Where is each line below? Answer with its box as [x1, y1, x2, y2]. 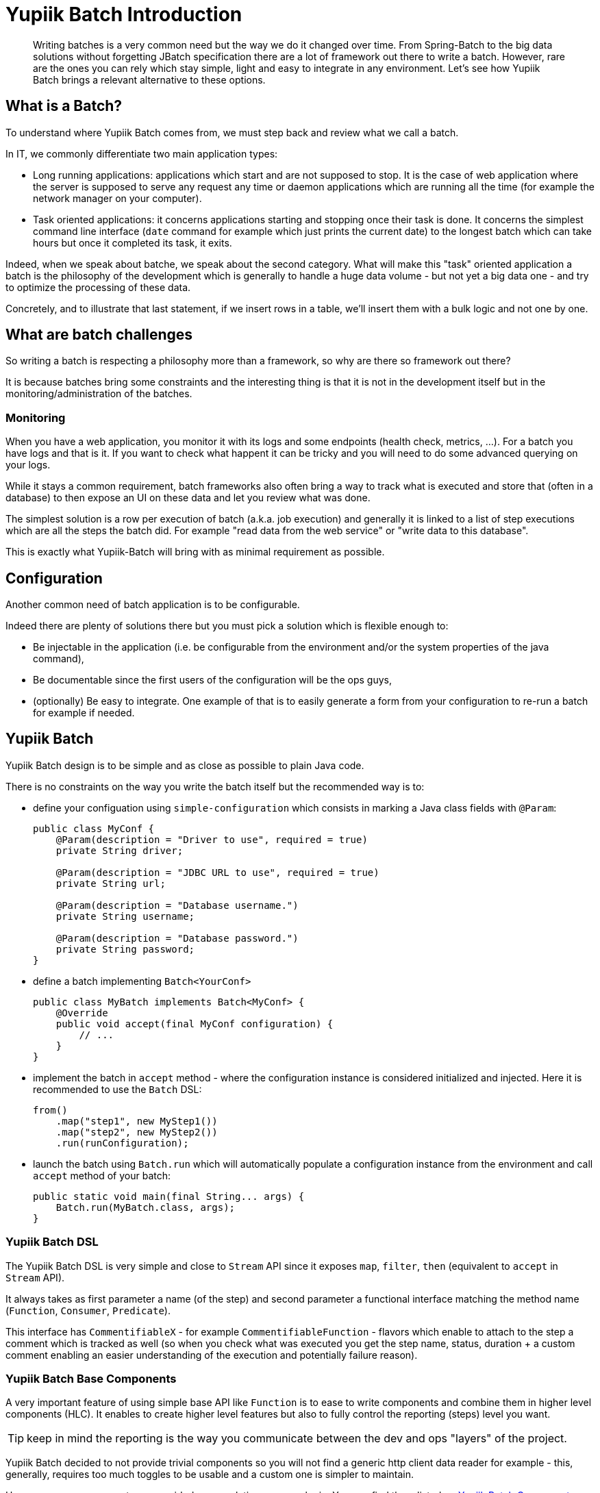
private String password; [55, 943, 195, 955]
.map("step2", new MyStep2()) [55, 1126, 218, 1138]
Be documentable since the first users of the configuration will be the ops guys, [33, 674, 392, 686]
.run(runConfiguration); [55, 1137, 189, 1149]
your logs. [5, 459, 51, 471]
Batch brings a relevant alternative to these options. [33, 73, 266, 86]
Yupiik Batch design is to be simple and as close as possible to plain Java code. [5, 759, 364, 771]
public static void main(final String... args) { [33, 1190, 305, 1202]
